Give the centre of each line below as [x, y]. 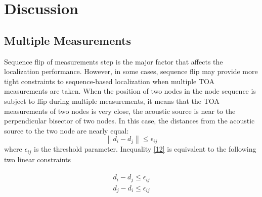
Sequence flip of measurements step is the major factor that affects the [114, 61]
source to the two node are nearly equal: [67, 130]
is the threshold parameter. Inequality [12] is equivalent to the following [145, 149]
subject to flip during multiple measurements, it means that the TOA [112, 101]
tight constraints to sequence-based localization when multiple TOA [110, 81]
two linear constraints [38, 159]
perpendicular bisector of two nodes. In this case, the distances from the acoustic [129, 121]
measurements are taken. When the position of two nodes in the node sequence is [130, 91]
